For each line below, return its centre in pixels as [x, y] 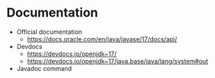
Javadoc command [44, 68]
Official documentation [49, 32]
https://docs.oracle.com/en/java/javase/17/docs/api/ [102, 39]
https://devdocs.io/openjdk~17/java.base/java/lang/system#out [118, 61]
